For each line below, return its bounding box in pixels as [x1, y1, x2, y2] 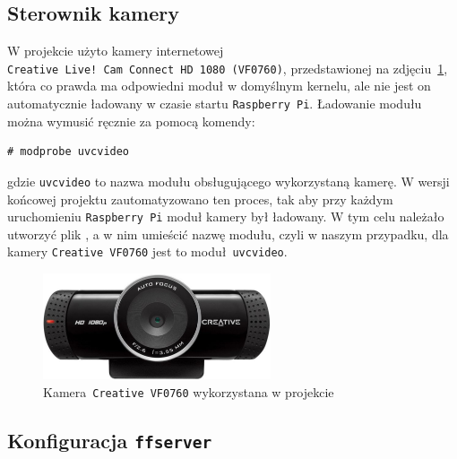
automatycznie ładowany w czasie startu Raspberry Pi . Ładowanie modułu [7, 94, 422, 113]
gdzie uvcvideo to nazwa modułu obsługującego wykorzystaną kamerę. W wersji [7, 171, 450, 190]
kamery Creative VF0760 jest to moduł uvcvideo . [7, 242, 288, 261]
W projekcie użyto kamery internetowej [7, 41, 224, 60]
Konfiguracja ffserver [7, 427, 212, 455]
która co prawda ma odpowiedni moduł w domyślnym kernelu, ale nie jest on [7, 76, 431, 95]
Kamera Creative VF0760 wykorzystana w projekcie [43, 383, 334, 402]
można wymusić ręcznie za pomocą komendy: [7, 111, 255, 130]
